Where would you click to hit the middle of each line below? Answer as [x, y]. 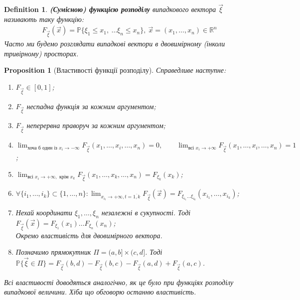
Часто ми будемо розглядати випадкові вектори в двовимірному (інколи [115, 44]
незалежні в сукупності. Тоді [146, 213]
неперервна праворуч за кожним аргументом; [96, 125]
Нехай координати [44, 213]
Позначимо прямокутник [53, 252]
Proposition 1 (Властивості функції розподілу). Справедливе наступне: [115, 70]
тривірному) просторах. [41, 53]
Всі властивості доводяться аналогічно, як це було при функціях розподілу [119, 282]
